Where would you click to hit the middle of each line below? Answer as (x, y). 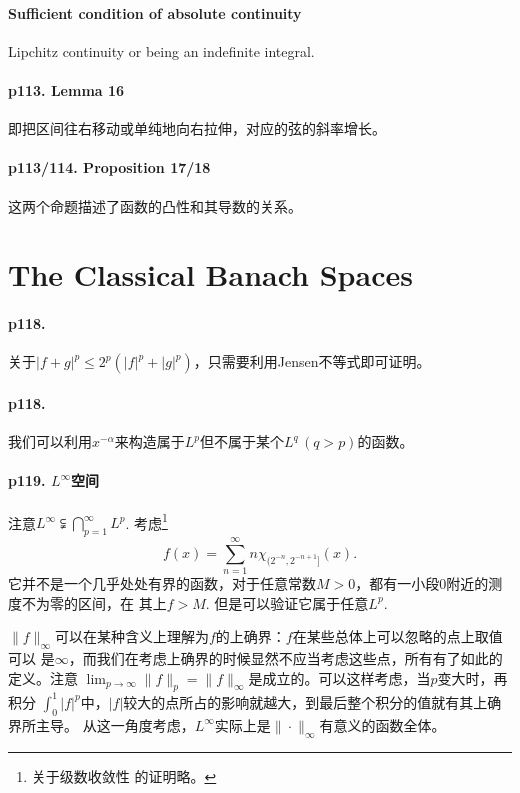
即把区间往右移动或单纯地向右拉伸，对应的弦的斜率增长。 (197, 128)
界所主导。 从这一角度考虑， (101, 724)
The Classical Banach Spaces (210, 274)
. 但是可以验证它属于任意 (287, 602)
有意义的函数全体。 (382, 724)
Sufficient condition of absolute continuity (155, 12)
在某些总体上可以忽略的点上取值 (397, 636)
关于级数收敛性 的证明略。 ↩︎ (124, 775)
